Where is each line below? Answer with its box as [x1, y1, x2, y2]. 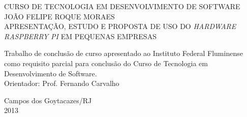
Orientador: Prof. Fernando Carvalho [4, 78, 119, 89]
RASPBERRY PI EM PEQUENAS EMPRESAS [4, 31, 157, 41]
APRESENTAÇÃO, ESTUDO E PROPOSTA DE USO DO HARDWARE [4, 21, 236, 32]
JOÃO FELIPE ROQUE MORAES [4, 11, 115, 21]
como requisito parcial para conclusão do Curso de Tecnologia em [4, 57, 208, 68]
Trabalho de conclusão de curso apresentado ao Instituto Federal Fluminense [4, 48, 243, 58]
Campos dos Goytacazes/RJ [4, 95, 92, 105]
